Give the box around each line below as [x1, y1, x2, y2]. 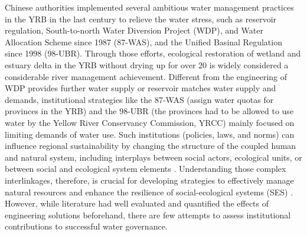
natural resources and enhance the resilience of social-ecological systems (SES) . [5, 185, 293, 198]
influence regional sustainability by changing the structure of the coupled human [5, 139, 296, 152]
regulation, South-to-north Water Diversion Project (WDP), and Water [5, 24, 263, 36]
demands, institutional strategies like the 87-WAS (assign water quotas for [5, 93, 274, 105]
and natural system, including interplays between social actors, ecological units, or [5, 151, 302, 163]
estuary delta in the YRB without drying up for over [5, 58, 196, 71]
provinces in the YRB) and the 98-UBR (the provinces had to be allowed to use [5, 105, 294, 117]
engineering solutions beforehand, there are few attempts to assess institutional [5, 208, 291, 221]
